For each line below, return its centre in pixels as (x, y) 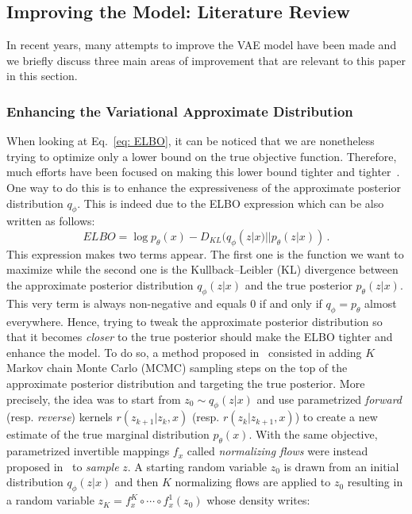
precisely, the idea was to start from (94, 399)
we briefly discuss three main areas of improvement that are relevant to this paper (206, 60)
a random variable (50, 500)
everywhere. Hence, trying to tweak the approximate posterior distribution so (194, 321)
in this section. (42, 76)
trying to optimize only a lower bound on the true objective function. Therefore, (202, 156)
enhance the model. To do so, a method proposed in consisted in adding (184, 352)
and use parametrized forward (329, 399)
